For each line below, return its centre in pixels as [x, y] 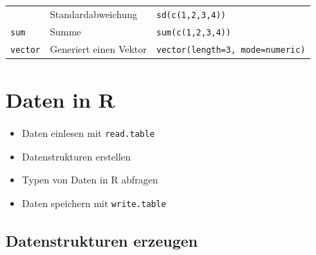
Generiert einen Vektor [98, 48]
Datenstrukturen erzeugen [102, 240]
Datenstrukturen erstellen [76, 156]
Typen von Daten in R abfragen [90, 180]
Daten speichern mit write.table [94, 203]
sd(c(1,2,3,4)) [191, 15]
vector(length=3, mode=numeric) [231, 50]
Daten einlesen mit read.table [88, 132]
